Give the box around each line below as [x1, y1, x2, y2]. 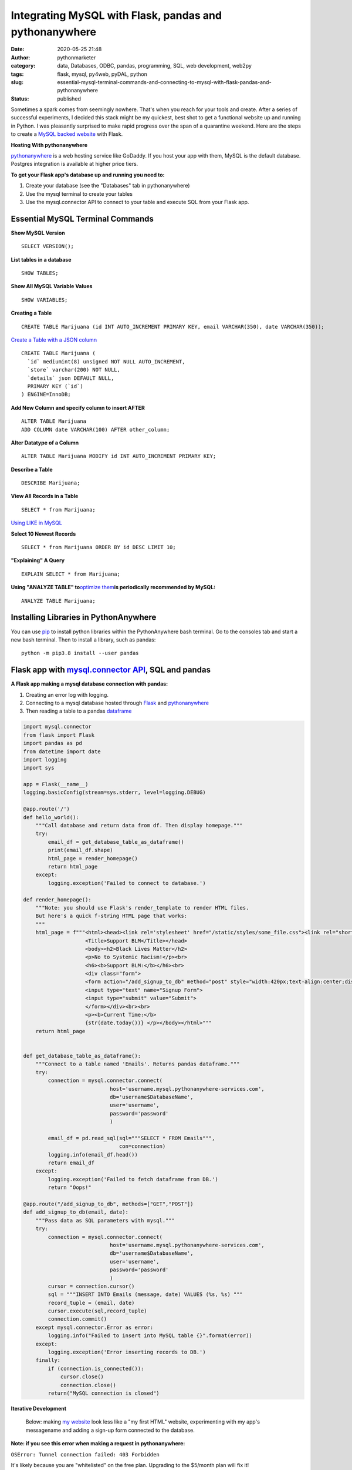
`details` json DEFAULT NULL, [27, 375, 114, 382]
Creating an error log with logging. [25, 691, 109, 698]
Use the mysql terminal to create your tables [25, 190, 133, 197]
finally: [35, 1357, 61, 1364]
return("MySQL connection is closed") [48, 1390, 160, 1396]
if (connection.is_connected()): [48, 1365, 144, 1372]
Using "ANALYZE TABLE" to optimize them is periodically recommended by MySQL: [11, 584, 216, 591]
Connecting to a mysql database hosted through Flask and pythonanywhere [25, 699, 209, 706]
